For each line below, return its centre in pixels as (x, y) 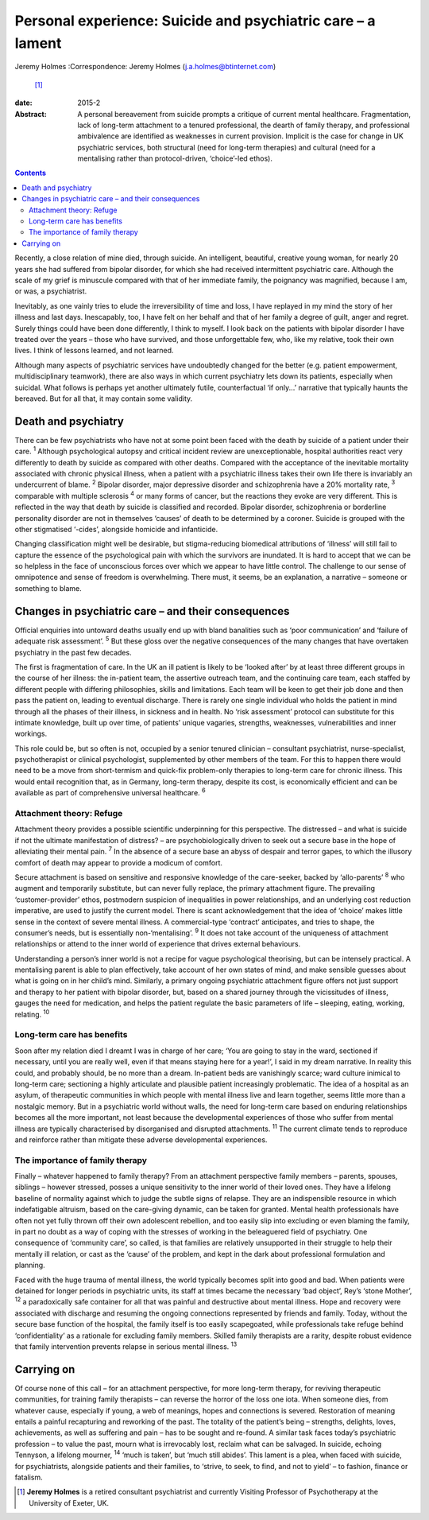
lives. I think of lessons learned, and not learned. (94, 351)
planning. (30, 1265)
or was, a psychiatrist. (51, 291)
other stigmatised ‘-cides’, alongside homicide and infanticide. (116, 529)
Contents (31, 173)
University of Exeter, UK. (69, 1503)
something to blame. (48, 588)
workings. (31, 734)
